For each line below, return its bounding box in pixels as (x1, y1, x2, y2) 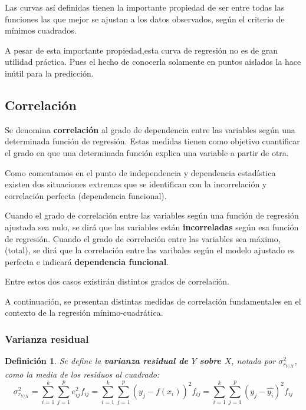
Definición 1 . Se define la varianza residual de (5, 355, 188, 367)
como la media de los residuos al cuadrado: (5, 368, 160, 381)
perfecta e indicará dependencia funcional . (5, 255, 169, 267)
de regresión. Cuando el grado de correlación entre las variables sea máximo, (5, 232, 281, 244)
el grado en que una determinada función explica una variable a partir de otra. (5, 146, 289, 158)
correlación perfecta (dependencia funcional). (5, 189, 167, 201)
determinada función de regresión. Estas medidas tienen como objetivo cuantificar (5, 135, 300, 147)
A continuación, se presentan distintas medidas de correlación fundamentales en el (5, 295, 301, 307)
